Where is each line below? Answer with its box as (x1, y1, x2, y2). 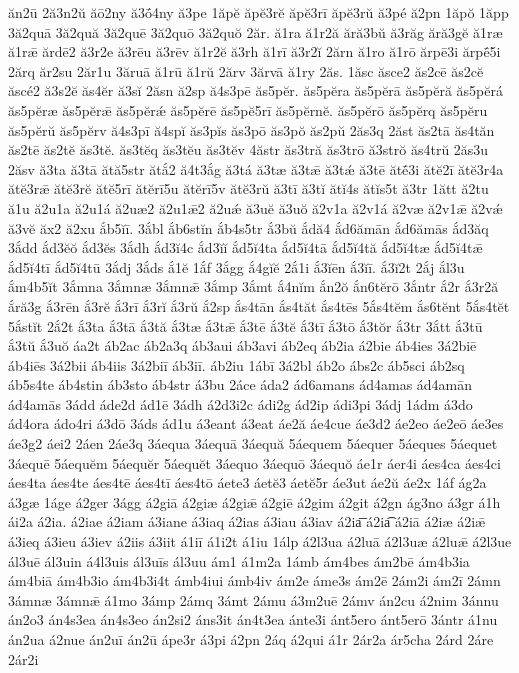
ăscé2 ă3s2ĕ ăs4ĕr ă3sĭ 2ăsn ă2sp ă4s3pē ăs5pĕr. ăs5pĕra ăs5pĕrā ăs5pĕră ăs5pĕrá (8, 80, 503, 101)
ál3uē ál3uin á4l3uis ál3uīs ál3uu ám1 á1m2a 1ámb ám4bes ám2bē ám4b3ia (8, 550, 470, 571)
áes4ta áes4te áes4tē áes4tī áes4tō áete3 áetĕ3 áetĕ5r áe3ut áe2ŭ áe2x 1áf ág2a (8, 472, 487, 493)
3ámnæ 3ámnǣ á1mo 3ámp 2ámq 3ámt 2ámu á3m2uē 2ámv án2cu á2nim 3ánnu (8, 589, 499, 610)
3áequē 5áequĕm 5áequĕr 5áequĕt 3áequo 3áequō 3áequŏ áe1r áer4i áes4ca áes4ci (8, 452, 501, 473)
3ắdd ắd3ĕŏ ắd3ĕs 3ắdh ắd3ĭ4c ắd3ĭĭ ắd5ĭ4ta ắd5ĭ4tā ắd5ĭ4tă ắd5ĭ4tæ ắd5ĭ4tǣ (8, 237, 483, 258)
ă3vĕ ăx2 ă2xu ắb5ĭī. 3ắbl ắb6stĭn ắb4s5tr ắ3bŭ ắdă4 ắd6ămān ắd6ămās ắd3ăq (8, 217, 489, 238)
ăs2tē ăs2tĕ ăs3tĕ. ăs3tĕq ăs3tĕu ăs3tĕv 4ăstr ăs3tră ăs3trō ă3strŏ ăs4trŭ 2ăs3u (8, 139, 489, 160)
